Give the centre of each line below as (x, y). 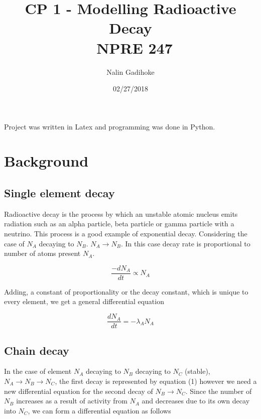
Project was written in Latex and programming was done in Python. (110, 126)
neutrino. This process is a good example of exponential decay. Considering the (126, 234)
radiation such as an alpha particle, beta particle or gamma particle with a (119, 224)
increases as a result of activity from (72, 401)
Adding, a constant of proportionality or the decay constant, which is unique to (126, 291)
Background (46, 161)
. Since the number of (219, 391)
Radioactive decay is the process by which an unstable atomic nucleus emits (121, 214)
